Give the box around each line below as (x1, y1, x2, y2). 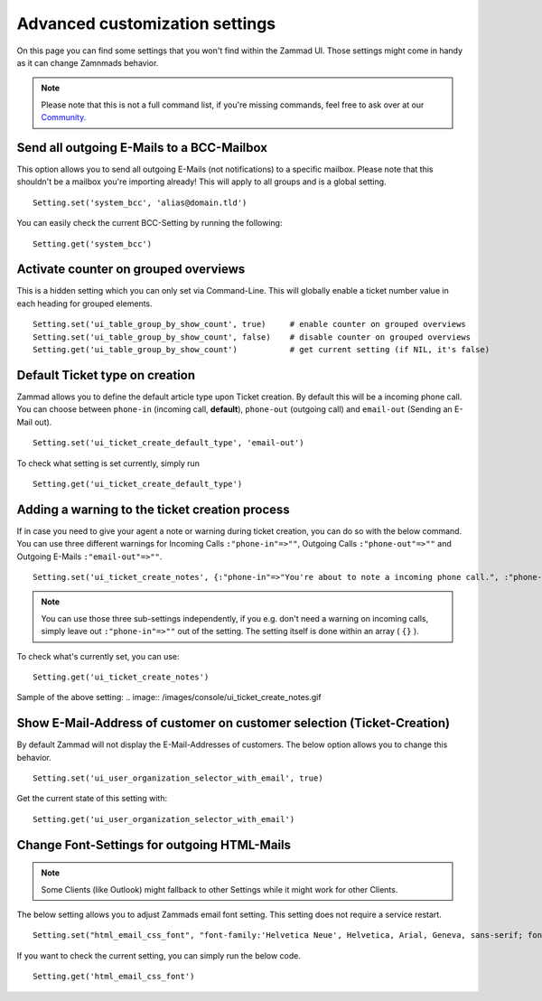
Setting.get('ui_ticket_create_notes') (33, 671, 210, 682)
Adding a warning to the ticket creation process (16, 501, 291, 517)
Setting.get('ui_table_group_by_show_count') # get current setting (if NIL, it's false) (33, 344, 491, 355)
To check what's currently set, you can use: (16, 650, 180, 661)
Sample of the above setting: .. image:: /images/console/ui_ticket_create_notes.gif (16, 692, 322, 703)
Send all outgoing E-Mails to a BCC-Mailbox (16, 140, 268, 155)
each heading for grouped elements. (16, 298, 153, 309)
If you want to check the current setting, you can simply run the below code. (16, 950, 302, 961)
